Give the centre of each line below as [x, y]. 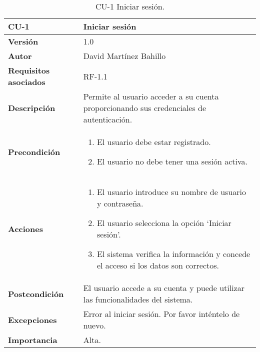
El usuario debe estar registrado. [154, 142]
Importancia [33, 340]
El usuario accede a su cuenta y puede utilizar [164, 288]
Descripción [32, 108]
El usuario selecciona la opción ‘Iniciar [164, 223]
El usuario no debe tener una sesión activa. [172, 161]
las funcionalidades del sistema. [138, 299]
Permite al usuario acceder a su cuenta [151, 96]
